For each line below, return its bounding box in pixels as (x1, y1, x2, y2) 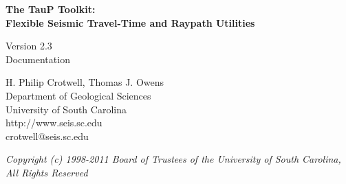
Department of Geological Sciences (6, 88, 151, 102)
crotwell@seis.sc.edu (6, 128, 89, 143)
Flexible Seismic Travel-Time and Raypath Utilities (6, 15, 255, 30)
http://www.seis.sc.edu (6, 115, 102, 130)
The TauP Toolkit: (6, 2, 96, 16)
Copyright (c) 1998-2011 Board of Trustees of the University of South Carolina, (6, 152, 341, 166)
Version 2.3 (6, 38, 52, 53)
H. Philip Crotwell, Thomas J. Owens (6, 75, 164, 89)
